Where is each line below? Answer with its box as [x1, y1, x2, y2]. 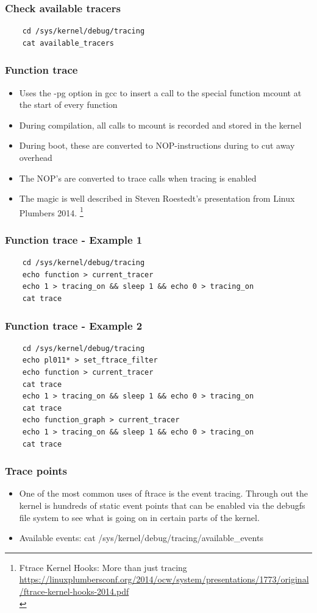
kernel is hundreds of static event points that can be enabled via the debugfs [19, 499, 305, 511]
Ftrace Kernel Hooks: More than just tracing [19, 561, 187, 573]
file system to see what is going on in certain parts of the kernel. [19, 511, 260, 523]
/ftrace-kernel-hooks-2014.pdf [19, 584, 129, 597]
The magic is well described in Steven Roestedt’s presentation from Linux [19, 192, 295, 205]
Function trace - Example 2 [5, 317, 143, 333]
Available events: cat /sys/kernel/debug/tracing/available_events [19, 531, 263, 544]
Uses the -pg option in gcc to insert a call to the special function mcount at [19, 86, 302, 99]
